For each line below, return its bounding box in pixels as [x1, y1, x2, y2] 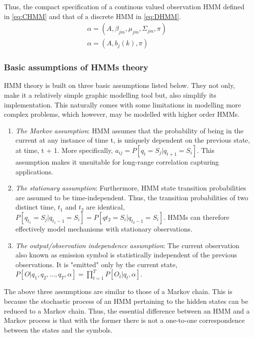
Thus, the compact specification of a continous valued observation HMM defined [4, 1, 245, 11]
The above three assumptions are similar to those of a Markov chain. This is [4, 286, 233, 296]
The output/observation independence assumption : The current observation [15, 240, 240, 250]
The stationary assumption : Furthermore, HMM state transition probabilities [15, 183, 246, 193]
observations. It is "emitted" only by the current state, [15, 259, 178, 269]
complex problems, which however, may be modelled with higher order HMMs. [4, 109, 240, 119]
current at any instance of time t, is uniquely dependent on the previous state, [15, 135, 250, 145]
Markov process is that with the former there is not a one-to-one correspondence [4, 315, 245, 325]
